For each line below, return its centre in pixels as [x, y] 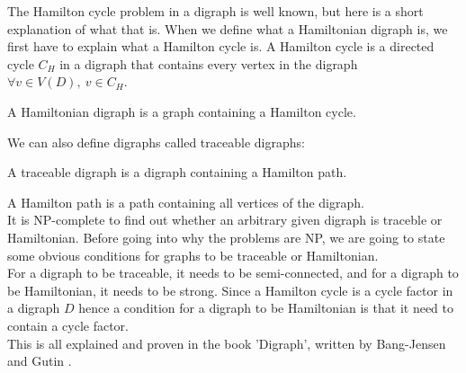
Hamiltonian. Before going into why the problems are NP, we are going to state [226, 237]
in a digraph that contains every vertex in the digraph [209, 63]
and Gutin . [40, 361]
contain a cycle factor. [68, 325]
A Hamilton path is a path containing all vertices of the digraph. [186, 202]
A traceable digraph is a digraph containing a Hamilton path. [177, 172]
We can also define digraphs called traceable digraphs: [156, 142]
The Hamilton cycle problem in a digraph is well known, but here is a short [215, 11]
